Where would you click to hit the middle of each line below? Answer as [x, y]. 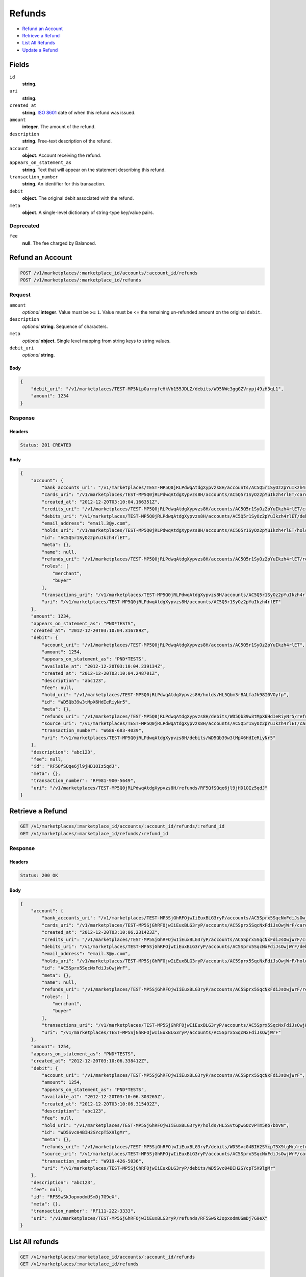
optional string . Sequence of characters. [65, 326]
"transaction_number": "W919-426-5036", [93, 1161]
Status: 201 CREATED [46, 445]
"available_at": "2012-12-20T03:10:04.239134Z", [104, 666]
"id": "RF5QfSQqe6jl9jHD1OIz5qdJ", [75, 766]
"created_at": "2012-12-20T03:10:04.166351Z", [101, 502]
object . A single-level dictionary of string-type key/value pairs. [88, 212]
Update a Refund [40, 50]
